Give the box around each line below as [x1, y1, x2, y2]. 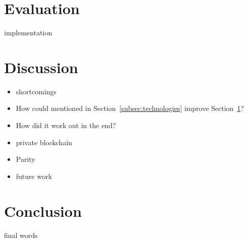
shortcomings [16, 86, 57, 96]
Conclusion [4, 200, 82, 221]
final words [4, 229, 38, 240]
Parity [16, 154, 35, 164]
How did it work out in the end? [16, 120, 116, 131]
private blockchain [16, 137, 73, 147]
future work [16, 170, 52, 181]
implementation [4, 27, 52, 38]
